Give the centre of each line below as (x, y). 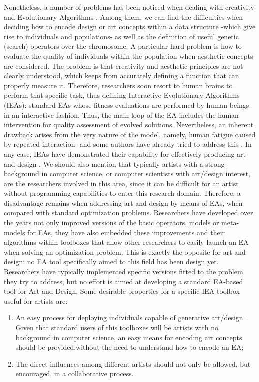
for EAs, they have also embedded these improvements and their (126, 232)
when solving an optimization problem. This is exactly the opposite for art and (125, 252)
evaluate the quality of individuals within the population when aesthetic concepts (129, 55)
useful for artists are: (36, 301)
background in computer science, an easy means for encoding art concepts (129, 337)
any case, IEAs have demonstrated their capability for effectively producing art (125, 153)
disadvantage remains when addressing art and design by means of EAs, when (123, 203)
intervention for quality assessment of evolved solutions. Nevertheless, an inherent (129, 124)
